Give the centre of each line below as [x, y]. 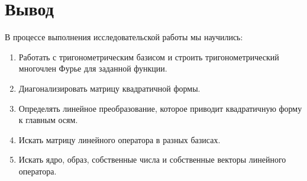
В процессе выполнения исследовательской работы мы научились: [124, 37]
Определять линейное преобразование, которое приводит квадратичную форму [160, 108]
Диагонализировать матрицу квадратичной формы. [109, 88]
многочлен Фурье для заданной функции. [93, 68]
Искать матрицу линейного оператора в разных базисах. [119, 139]
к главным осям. [48, 120]
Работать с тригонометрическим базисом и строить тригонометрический [149, 56]
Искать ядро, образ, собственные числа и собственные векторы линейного [152, 159]
